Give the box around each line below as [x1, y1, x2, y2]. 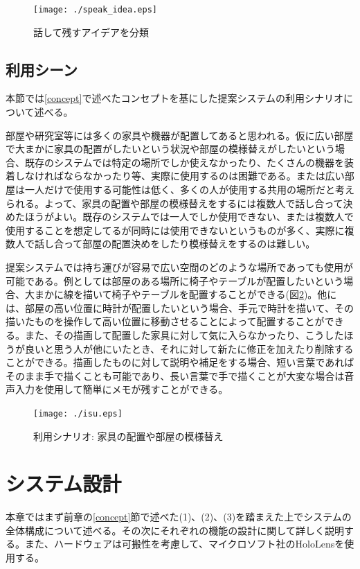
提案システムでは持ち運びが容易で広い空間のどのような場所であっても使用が [6, 259, 354, 274]
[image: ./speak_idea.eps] [33, 5, 157, 15]
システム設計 [6, 469, 122, 498]
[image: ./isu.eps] [33, 408, 123, 419]
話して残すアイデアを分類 [33, 24, 149, 39]
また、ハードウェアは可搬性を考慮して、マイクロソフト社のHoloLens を [24, 536, 345, 551]
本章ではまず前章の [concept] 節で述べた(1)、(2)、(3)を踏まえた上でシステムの [6, 509, 352, 524]
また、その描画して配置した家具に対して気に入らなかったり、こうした [24, 327, 344, 342]
